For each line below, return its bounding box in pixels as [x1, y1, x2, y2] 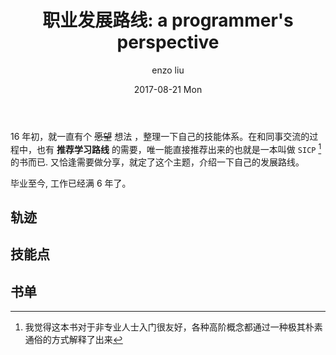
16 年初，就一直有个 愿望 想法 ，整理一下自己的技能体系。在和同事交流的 [10, 130, 310, 142]
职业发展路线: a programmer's [42, 9, 294, 32]
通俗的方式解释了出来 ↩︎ [24, 334, 123, 346]
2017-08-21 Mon [133, 83, 203, 95]
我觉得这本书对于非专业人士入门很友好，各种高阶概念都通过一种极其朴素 [24, 321, 323, 333]
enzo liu [151, 64, 185, 76]
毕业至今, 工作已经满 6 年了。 [10, 177, 132, 189]
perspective [116, 31, 220, 54]
